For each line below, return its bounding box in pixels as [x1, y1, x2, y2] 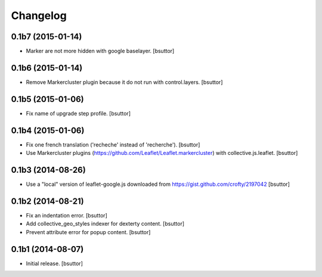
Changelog [11, 9, 67, 22]
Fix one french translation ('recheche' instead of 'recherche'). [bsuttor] [26, 141, 200, 148]
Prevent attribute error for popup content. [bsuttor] [26, 228, 151, 235]
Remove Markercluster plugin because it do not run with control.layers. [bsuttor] [26, 78, 223, 86]
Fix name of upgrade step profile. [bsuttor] [26, 110, 131, 117]
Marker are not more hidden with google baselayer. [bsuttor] [26, 48, 175, 55]
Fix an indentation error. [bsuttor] [26, 211, 107, 219]
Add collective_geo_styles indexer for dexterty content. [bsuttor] [26, 220, 185, 228]
